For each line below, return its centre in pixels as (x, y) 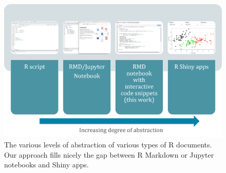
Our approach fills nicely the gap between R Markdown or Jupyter (109, 154)
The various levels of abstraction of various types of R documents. (108, 145)
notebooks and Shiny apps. (46, 165)
